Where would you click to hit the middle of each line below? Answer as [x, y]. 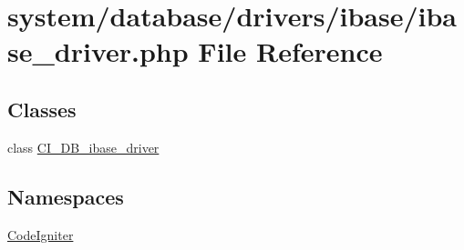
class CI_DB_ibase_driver [83, 147]
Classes [42, 109]
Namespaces [66, 196]
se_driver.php [98, 51]
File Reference [290, 51]
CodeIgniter [41, 234]
